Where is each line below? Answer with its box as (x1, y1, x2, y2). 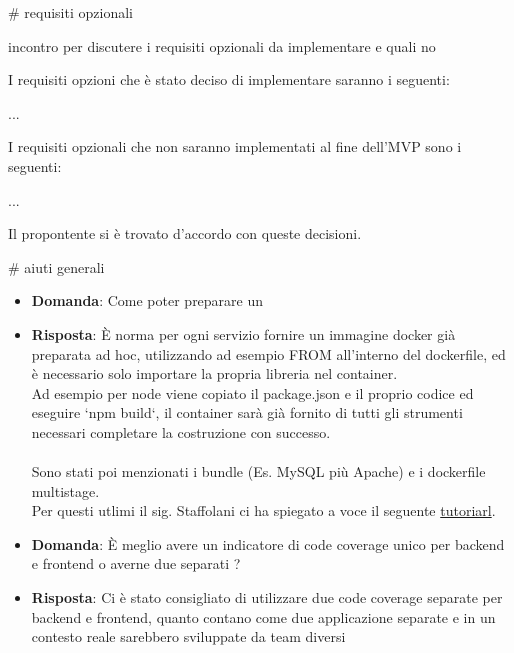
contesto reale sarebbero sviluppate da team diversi (31, 626, 346, 647)
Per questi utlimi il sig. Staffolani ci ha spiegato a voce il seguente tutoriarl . (31, 500, 496, 521)
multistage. (31, 480, 100, 501)
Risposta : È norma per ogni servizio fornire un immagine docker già (31, 323, 456, 344)
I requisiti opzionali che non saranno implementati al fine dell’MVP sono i (8, 136, 462, 157)
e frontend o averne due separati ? (31, 553, 241, 574)
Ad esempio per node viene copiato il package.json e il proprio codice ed (31, 382, 474, 403)
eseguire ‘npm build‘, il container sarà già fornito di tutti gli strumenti (31, 402, 463, 423)
